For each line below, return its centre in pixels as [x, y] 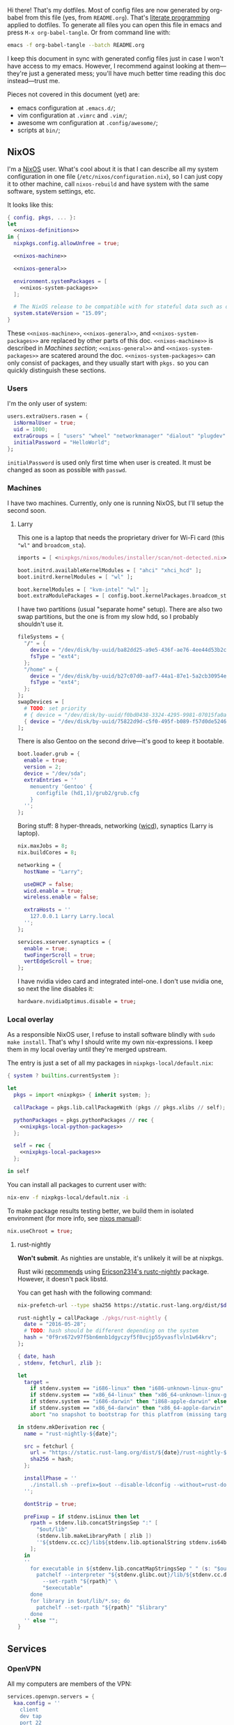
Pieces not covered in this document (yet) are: [73, 94]
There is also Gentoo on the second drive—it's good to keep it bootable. [120, 741]
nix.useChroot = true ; [40, 1231]
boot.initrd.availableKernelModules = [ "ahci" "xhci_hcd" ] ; [109, 570]
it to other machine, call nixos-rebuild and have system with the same [108, 184]
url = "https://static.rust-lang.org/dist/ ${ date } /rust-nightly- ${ [130, 1453]
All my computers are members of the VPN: [70, 1684]
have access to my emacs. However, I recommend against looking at [106, 66]
